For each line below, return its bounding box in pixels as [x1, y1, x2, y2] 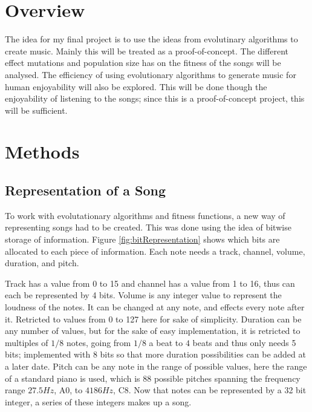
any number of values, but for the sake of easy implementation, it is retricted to [5, 324, 301, 337]
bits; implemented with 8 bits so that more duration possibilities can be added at [5, 348, 306, 361]
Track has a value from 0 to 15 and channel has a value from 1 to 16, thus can [5, 276, 295, 289]
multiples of [5, 336, 48, 348]
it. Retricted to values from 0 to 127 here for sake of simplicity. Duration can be [5, 312, 302, 325]
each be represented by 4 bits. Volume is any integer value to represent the [5, 289, 282, 301]
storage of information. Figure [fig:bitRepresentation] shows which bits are [5, 233, 280, 246]
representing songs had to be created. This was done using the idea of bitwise [5, 221, 291, 234]
